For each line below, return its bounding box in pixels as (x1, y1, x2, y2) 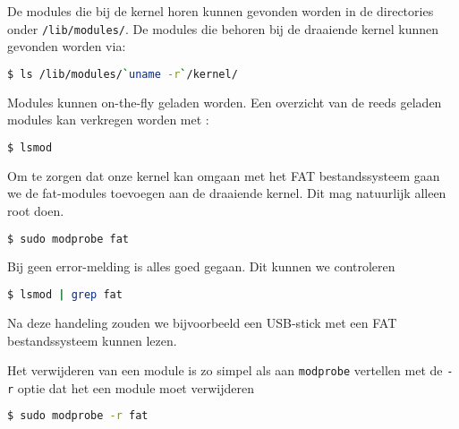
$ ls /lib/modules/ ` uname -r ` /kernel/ (7, 67, 238, 81)
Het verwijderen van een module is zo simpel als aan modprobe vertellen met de (7, 361, 443, 380)
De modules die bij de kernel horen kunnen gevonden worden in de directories (7, 2, 434, 20)
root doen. (7, 201, 64, 219)
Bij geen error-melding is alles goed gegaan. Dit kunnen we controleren (7, 257, 395, 276)
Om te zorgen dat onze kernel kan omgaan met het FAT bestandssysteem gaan (7, 166, 440, 184)
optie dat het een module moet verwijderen (17, 378, 254, 397)
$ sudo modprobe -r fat (7, 409, 149, 423)
